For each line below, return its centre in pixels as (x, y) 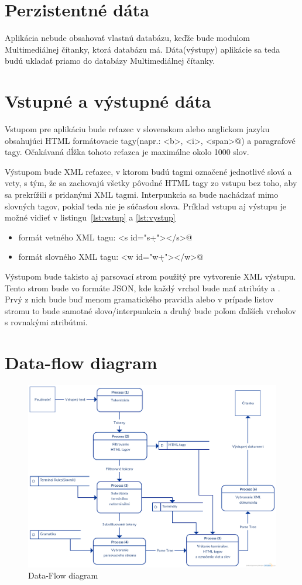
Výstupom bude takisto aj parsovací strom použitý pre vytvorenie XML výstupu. (150, 276)
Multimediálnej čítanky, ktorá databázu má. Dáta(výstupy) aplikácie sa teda (143, 49)
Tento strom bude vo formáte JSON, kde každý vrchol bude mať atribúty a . (143, 288)
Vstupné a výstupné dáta (108, 101)
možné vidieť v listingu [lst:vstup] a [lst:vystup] (90, 217)
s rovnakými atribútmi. (46, 322)
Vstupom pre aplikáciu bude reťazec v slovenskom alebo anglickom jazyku (137, 129)
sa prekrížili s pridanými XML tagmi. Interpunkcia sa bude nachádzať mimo (142, 194)
